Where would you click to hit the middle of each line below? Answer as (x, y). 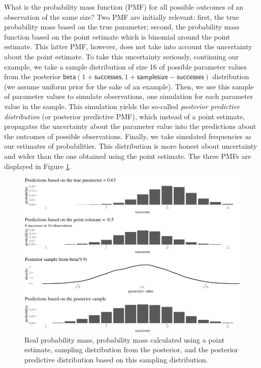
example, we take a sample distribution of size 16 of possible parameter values (126, 66)
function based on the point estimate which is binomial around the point (117, 36)
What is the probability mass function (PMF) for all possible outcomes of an (124, 7)
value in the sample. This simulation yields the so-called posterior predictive (122, 106)
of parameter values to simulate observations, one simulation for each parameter (129, 96)
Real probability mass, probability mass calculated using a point (125, 339)
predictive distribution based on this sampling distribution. (116, 359)
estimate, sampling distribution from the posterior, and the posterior (132, 349)
